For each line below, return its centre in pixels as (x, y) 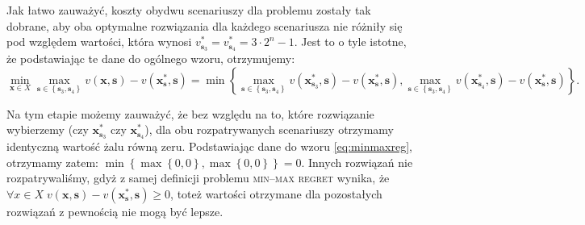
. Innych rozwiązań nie (357, 162)
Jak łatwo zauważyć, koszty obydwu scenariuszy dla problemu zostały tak (189, 10)
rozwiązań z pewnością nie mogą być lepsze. (115, 211)
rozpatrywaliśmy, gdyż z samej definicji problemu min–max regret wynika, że (198, 178)
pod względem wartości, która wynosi (99, 42)
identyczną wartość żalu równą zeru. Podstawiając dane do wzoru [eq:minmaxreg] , (210, 146)
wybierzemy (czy (48, 129)
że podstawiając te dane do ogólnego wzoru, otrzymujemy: (151, 58)
